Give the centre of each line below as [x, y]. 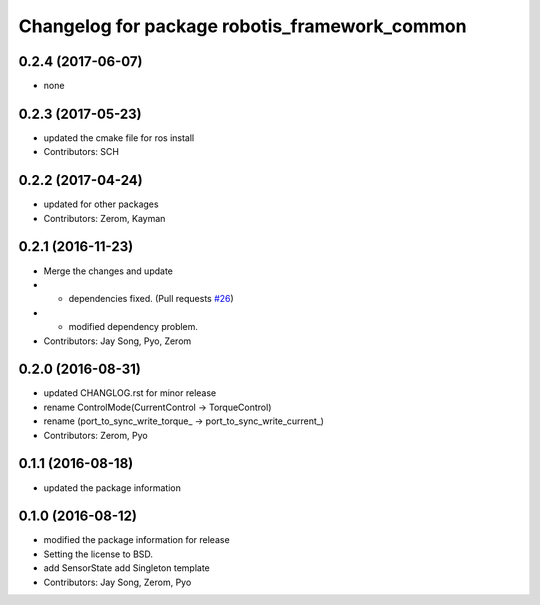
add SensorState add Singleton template [126, 568]
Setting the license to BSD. [98, 554]
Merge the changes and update [108, 271]
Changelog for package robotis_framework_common [242, 26]
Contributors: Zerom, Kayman [104, 218]
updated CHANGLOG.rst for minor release [130, 393]
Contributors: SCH [81, 152]
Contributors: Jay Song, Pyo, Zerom [117, 341]
